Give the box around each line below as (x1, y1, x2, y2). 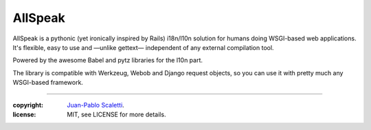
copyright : (12, 101, 44, 109)
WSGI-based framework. (12, 79, 84, 87)
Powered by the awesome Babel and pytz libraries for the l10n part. (12, 56, 203, 64)
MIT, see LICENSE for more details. (67, 110, 166, 118)
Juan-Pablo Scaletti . (67, 101, 125, 109)
